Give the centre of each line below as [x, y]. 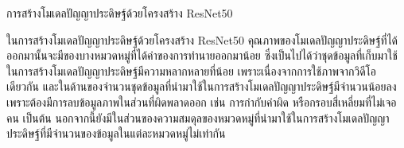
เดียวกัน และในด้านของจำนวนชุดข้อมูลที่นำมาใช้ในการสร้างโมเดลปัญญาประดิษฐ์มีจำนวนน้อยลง [202, 86]
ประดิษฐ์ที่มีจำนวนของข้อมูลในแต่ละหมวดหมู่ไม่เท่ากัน [116, 133]
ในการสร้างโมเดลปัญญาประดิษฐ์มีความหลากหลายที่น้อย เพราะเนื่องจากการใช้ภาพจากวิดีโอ [192, 70]
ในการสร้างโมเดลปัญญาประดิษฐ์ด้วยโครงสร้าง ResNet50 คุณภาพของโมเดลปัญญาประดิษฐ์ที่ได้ [202, 39]
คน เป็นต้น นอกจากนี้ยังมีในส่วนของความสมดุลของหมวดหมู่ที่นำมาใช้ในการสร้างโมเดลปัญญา [198, 117]
